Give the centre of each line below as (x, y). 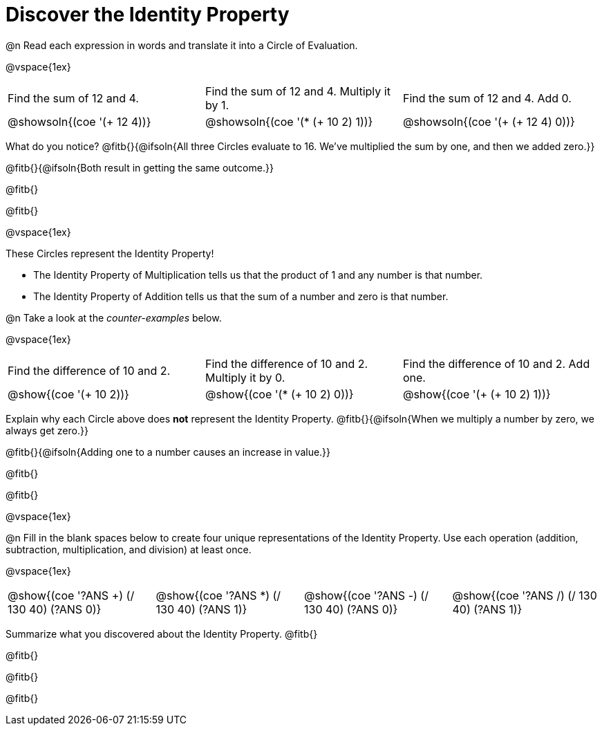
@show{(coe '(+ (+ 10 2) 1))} (477, 394)
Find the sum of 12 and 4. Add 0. (487, 98)
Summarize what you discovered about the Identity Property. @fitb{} (162, 633)
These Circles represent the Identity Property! (110, 253)
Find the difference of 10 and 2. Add (496, 363)
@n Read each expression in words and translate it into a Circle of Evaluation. (182, 45)
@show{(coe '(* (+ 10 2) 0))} (279, 394)
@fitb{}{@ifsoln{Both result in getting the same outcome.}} (140, 167)
